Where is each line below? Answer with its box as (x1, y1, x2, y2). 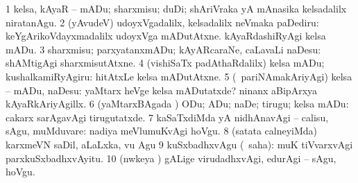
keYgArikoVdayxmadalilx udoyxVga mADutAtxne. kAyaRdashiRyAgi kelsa (6, 28, 326, 43)
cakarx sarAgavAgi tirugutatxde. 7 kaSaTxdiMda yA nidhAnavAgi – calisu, (6, 110, 329, 124)
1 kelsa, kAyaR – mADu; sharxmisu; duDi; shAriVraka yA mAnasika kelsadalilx (6, 1, 347, 15)
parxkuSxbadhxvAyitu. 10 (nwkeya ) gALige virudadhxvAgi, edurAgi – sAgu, (6, 150, 336, 165)
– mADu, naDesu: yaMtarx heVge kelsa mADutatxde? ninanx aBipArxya (6, 82, 318, 97)
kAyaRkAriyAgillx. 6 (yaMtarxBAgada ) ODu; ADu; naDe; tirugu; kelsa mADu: (6, 96, 349, 111)
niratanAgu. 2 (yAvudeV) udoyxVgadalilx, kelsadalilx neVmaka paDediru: (6, 15, 319, 29)
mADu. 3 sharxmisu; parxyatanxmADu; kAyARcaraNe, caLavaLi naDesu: (6, 42, 321, 56)
